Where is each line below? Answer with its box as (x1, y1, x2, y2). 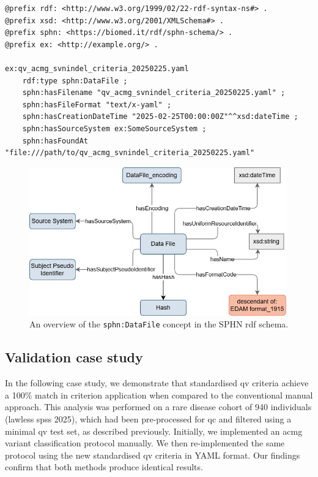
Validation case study (5, 348, 143, 367)
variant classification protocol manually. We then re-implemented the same (5, 437, 285, 449)
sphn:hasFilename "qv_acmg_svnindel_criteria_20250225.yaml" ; (22, 88, 286, 97)
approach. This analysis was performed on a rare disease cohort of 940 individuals (5, 400, 312, 413)
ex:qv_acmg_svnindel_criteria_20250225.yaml (5, 64, 189, 73)
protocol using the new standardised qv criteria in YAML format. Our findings (5, 448, 300, 461)
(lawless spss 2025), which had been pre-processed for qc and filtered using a (5, 412, 292, 425)
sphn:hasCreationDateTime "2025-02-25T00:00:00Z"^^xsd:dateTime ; (22, 112, 298, 121)
